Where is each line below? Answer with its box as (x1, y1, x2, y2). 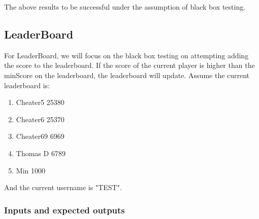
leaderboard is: (4, 80, 50, 90)
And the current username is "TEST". (4, 182, 122, 193)
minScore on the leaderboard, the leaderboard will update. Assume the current (4, 69, 250, 80)
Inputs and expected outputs (4, 203, 125, 216)
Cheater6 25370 (16, 114, 64, 124)
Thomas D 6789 (16, 148, 66, 158)
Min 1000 (16, 165, 45, 175)
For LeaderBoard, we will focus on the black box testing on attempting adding (4, 50, 249, 60)
